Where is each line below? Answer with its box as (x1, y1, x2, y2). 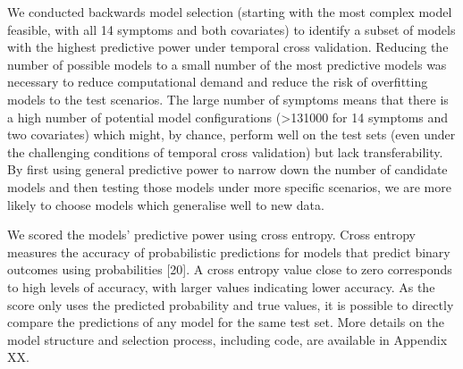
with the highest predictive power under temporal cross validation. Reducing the (7, 38, 449, 56)
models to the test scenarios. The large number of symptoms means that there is (7, 89, 449, 108)
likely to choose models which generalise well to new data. (7, 195, 324, 214)
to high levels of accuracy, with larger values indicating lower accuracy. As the (7, 277, 435, 296)
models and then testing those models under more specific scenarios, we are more (7, 177, 451, 196)
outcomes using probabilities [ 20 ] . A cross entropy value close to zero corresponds (7, 260, 452, 279)
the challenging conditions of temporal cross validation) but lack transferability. (7, 142, 443, 161)
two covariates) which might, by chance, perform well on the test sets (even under (7, 125, 456, 144)
